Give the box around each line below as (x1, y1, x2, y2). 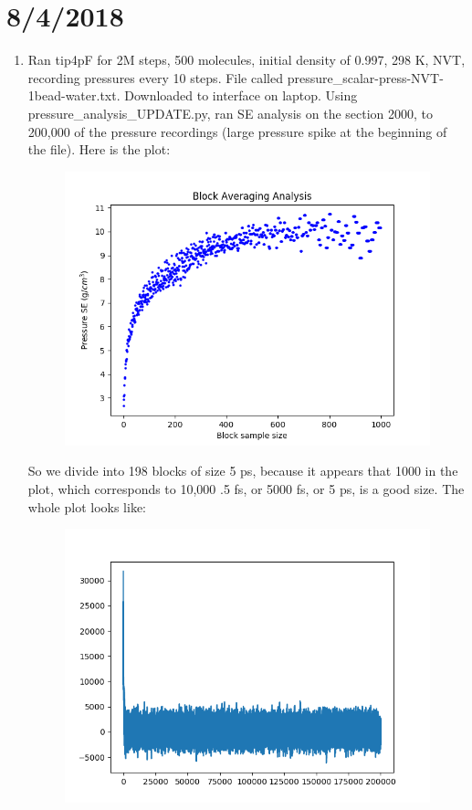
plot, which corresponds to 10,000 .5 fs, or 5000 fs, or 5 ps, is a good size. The (27, 479, 465, 499)
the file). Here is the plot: (27, 140, 171, 159)
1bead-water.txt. (27, 86, 121, 105)
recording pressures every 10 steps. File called (27, 68, 283, 87)
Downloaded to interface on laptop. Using (124, 86, 358, 105)
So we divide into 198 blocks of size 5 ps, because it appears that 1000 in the (27, 461, 458, 480)
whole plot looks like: (27, 497, 146, 516)
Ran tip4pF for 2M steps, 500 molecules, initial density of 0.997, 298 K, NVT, (27, 50, 466, 69)
